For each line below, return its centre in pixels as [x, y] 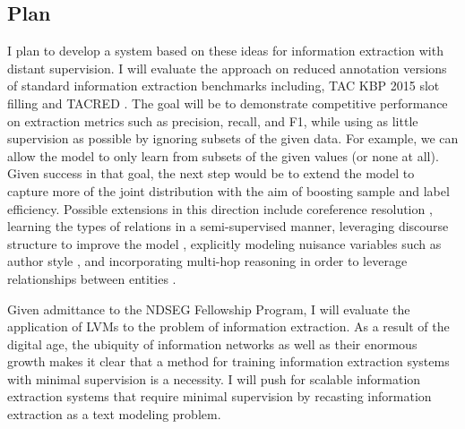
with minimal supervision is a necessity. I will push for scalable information [214, 378]
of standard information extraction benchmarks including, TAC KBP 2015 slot [224, 86]
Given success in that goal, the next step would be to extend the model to [211, 173]
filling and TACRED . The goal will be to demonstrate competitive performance [228, 103]
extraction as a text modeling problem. [114, 414]
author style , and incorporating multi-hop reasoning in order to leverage [207, 261]
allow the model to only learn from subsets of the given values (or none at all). [223, 155]
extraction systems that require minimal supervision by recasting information [220, 396]
